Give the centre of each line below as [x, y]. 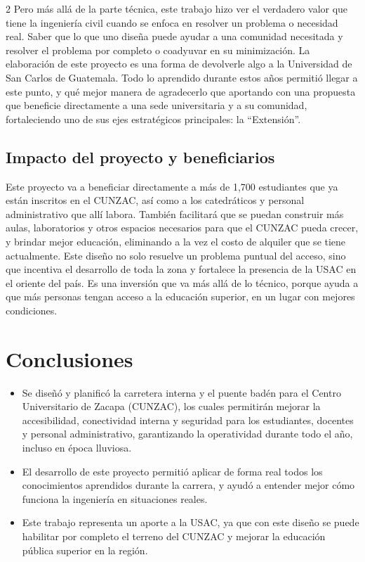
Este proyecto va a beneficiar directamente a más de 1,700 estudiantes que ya [172, 186]
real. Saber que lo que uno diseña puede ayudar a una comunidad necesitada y [174, 36]
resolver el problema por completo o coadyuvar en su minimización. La [158, 50]
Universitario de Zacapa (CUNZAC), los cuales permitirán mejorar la [171, 406]
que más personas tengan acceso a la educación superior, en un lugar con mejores [180, 296]
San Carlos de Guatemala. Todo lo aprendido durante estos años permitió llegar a [182, 77]
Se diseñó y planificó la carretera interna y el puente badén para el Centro [181, 392]
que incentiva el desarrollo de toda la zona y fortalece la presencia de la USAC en [181, 269]
